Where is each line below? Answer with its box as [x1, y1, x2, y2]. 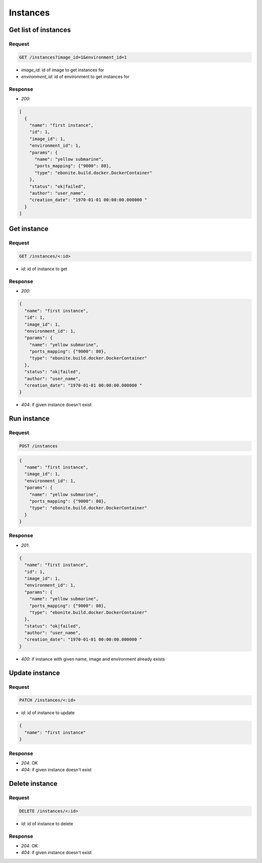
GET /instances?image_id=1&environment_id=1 [19, 54, 127, 60]
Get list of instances [9, 26, 71, 34]
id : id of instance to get [21, 266, 67, 272]
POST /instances [19, 443, 58, 449]
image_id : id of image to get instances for [21, 67, 104, 73]
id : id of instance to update [21, 710, 75, 716]
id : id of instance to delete [21, 820, 73, 827]
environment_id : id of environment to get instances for [21, 74, 130, 80]
